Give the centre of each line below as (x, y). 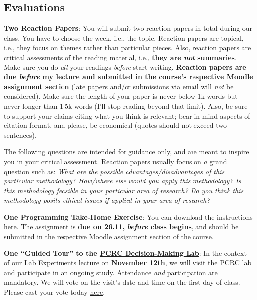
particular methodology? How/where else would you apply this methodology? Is (123, 181)
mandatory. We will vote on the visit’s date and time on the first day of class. (122, 282)
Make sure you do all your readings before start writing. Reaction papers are (125, 67)
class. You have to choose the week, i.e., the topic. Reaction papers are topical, (124, 37)
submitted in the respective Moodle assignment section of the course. (109, 236)
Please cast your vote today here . (55, 292)
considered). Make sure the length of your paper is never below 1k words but (121, 96)
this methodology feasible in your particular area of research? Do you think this (124, 190)
